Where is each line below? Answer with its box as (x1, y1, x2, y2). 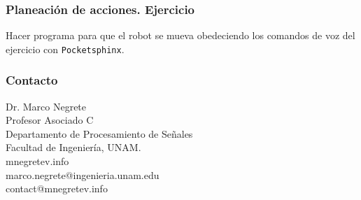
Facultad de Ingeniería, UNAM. (6, 140, 141, 155)
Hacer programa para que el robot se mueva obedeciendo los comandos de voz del (6, 28, 355, 43)
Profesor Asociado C (6, 113, 94, 127)
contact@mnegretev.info (6, 181, 108, 196)
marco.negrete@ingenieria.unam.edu (6, 167, 160, 182)
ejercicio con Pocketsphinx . (6, 41, 125, 56)
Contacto (6, 71, 58, 89)
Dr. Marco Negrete (6, 99, 87, 113)
